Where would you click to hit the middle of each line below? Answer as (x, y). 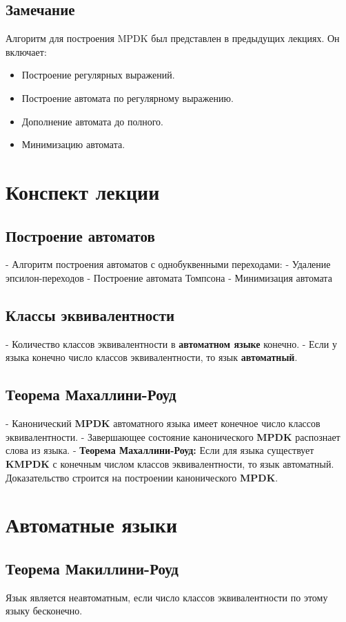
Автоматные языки (92, 525)
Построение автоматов (80, 235)
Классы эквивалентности (90, 314)
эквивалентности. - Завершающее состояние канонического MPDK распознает (173, 436)
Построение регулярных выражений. (98, 75)
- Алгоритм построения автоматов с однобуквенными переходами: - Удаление (168, 264)
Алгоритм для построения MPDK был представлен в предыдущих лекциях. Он (173, 38)
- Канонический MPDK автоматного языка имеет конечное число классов (163, 423)
